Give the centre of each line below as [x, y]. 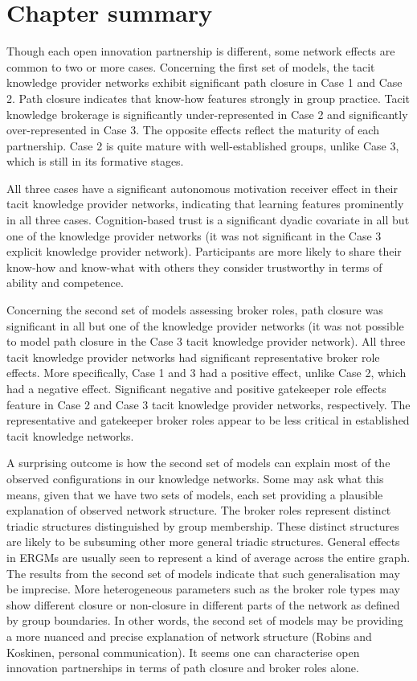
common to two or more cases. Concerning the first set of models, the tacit [191, 66]
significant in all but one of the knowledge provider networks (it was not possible [205, 325]
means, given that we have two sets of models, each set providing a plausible [195, 494]
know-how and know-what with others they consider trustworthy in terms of [194, 267]
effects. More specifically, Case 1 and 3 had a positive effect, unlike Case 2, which [206, 373]
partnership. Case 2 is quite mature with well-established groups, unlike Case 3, [203, 145]
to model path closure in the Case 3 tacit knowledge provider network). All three [206, 341]
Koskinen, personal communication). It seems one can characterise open [183, 652]
